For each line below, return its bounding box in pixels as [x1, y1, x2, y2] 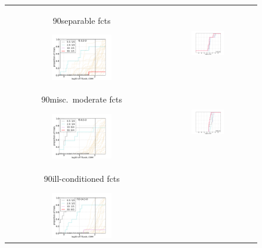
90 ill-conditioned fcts [43, 172, 120, 185]
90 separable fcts [52, 14, 111, 26]
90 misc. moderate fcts [41, 93, 123, 106]
